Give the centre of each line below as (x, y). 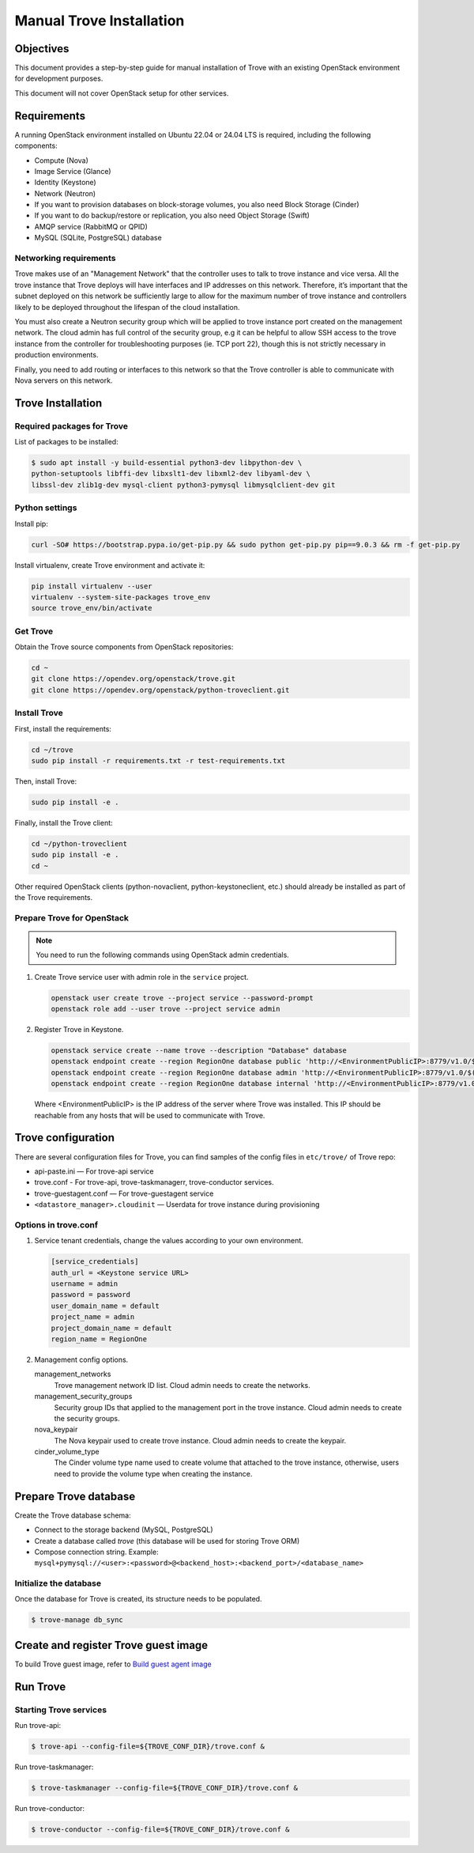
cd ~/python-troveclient (79, 843)
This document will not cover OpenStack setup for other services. (122, 93)
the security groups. (87, 1418)
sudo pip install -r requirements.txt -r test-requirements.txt (158, 760)
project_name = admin (93, 1317)
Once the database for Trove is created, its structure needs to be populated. (138, 1599)
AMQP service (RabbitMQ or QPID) (91, 226)
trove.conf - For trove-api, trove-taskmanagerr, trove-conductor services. (154, 1182)
